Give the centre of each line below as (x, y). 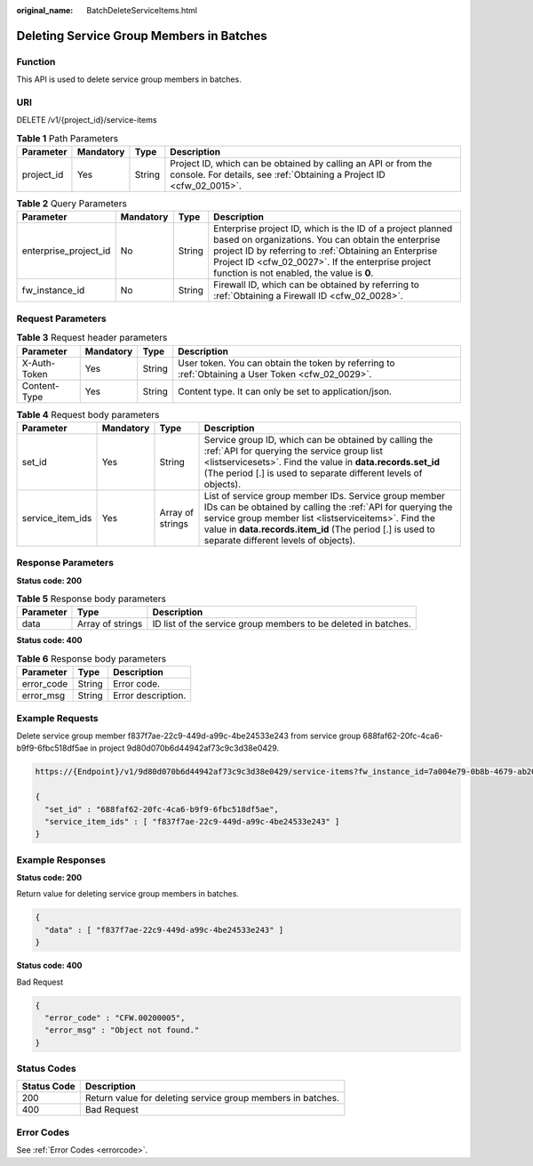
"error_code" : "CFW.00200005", (115, 1017)
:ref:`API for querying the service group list (294, 451)
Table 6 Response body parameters (91, 659)
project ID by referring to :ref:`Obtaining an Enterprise (326, 251)
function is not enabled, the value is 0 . (294, 273)
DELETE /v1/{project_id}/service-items (87, 120)
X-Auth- (39, 363)
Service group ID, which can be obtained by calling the (318, 439)
